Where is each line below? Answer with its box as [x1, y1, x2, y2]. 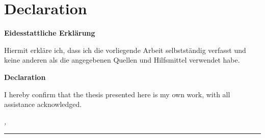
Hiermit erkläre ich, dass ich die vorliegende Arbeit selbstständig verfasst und [4, 44, 246, 55]
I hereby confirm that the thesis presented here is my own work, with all [4, 89, 230, 99]
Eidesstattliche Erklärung [4, 27, 95, 38]
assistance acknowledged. [4, 99, 82, 109]
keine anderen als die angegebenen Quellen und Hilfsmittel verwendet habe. [4, 54, 240, 65]
